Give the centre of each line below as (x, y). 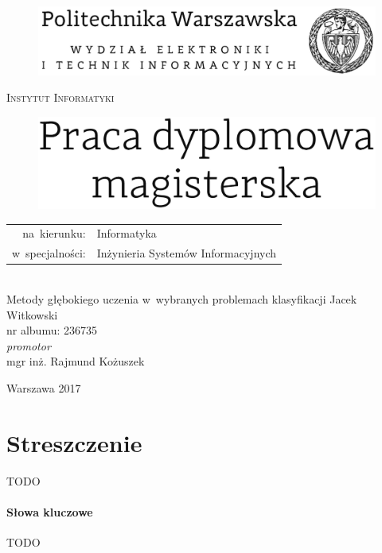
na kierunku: (54, 233)
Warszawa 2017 (44, 387)
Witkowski (32, 314)
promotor (29, 345)
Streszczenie (74, 442)
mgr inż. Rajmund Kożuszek (76, 361)
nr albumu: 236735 (52, 330)
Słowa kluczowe (50, 511)
